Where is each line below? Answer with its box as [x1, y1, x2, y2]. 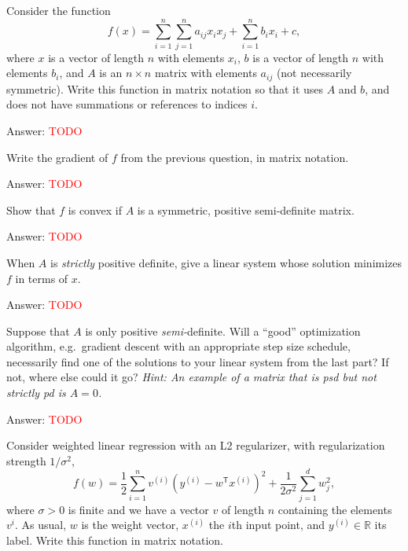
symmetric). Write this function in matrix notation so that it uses [6, 80, 324, 97]
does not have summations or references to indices [6, 96, 248, 112]
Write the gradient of [6, 149, 108, 165]
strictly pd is [6, 384, 66, 401]
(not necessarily [276, 64, 352, 81]
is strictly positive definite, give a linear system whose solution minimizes [50, 254, 402, 270]
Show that [6, 201, 56, 218]
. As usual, [14, 516, 67, 533]
